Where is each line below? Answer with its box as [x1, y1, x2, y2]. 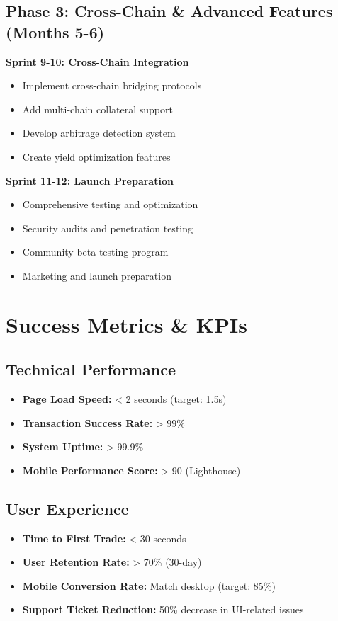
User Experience [6, 497, 129, 519]
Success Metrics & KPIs [6, 309, 248, 338]
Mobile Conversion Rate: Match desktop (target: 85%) [22, 578, 276, 593]
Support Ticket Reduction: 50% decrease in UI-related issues [22, 602, 304, 617]
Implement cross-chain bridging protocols [22, 78, 202, 93]
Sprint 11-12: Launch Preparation [6, 173, 174, 188]
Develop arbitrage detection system [22, 125, 176, 140]
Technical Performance [6, 358, 176, 380]
